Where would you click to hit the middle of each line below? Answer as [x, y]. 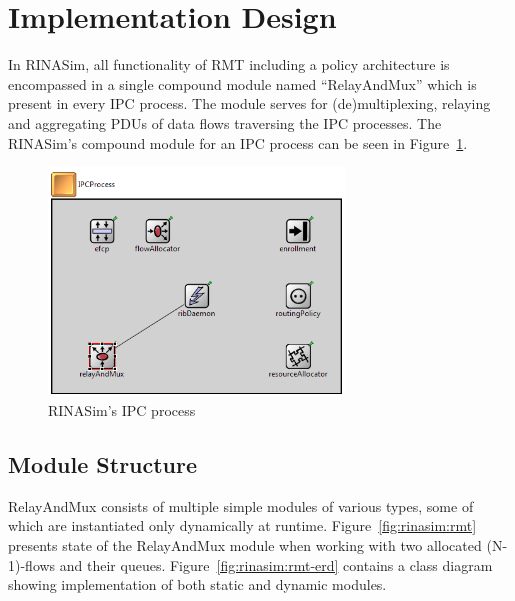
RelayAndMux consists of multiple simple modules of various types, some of [241, 505]
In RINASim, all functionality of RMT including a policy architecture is [229, 64]
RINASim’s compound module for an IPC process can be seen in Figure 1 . [238, 142]
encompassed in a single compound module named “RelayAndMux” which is [242, 83]
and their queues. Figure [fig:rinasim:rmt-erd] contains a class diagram [276, 564]
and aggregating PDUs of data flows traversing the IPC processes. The [225, 122]
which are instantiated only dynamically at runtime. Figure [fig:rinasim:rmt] [242, 525]
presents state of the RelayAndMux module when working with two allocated [245, 545]
